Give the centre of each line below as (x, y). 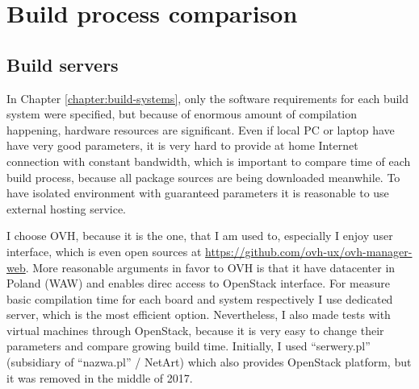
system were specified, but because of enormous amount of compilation (182, 114)
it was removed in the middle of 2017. (100, 377)
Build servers (63, 64)
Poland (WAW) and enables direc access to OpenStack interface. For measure (198, 283)
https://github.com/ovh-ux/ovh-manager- (309, 251)
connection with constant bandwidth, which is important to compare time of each (209, 161)
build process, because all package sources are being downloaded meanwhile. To (203, 177)
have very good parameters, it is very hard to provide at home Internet (182, 145)
